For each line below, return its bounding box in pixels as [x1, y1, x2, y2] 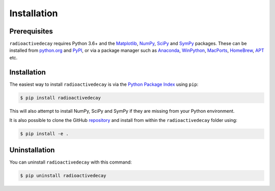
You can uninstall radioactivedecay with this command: [9, 159, 132, 165]
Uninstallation [9, 145, 55, 154]
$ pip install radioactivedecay [20, 94, 101, 101]
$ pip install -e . [20, 131, 69, 137]
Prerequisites [9, 27, 53, 36]
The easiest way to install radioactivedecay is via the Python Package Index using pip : [9, 81, 199, 87]
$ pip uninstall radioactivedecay [20, 173, 106, 178]
